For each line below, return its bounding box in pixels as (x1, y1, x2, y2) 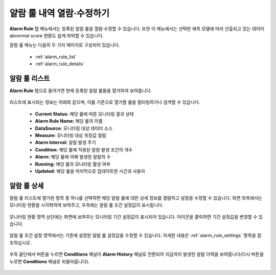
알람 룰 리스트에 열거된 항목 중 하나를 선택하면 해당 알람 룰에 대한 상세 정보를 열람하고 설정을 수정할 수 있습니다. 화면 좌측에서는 (9, 195, 263, 201)
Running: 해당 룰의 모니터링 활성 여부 (35, 161, 111, 167)
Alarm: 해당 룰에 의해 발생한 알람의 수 (35, 154, 111, 160)
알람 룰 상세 (9, 181, 44, 190)
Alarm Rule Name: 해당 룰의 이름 (35, 118, 103, 124)
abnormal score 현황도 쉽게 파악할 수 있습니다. (9, 32, 104, 38)
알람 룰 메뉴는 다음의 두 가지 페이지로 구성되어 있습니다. (9, 42, 120, 48)
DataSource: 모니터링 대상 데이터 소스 (35, 125, 113, 131)
